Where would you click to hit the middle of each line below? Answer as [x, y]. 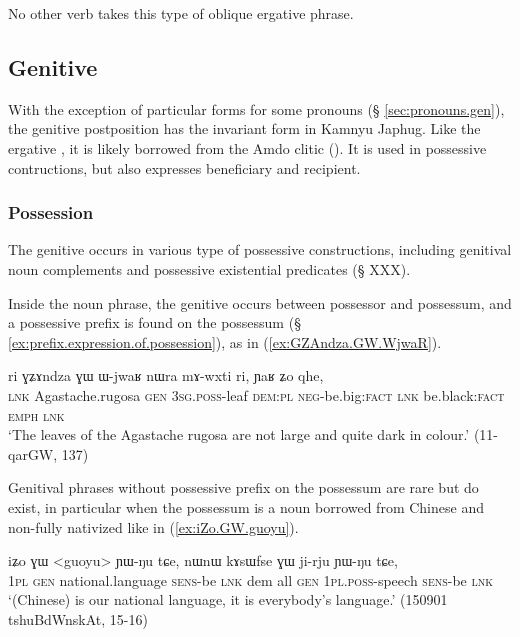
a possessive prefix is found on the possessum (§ [154, 322]
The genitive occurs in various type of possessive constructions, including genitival [260, 249]
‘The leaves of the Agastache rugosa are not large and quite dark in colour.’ [239, 434]
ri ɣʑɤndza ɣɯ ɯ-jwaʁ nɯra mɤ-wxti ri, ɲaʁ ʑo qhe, [166, 375]
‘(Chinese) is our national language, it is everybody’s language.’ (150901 [228, 599]
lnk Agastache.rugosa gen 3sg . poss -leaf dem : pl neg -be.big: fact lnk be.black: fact [256, 394]
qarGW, [33, 453]
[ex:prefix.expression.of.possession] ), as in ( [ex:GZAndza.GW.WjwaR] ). [225, 341]
